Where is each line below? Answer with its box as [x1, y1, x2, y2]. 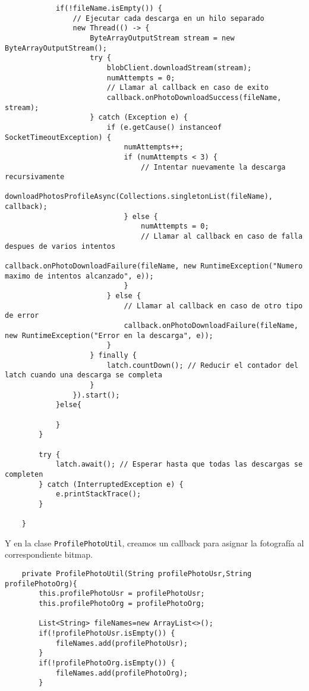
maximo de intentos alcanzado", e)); [5, 271, 154, 280]
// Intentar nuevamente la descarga [141, 162, 286, 171]
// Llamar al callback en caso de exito [106, 83, 269, 92]
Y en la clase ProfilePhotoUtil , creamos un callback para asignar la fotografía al [5, 536, 304, 549]
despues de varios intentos [5, 242, 116, 251]
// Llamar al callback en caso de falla [141, 232, 303, 241]
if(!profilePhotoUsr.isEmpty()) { [39, 629, 175, 637]
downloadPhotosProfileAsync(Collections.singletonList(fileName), [5, 192, 273, 201]
